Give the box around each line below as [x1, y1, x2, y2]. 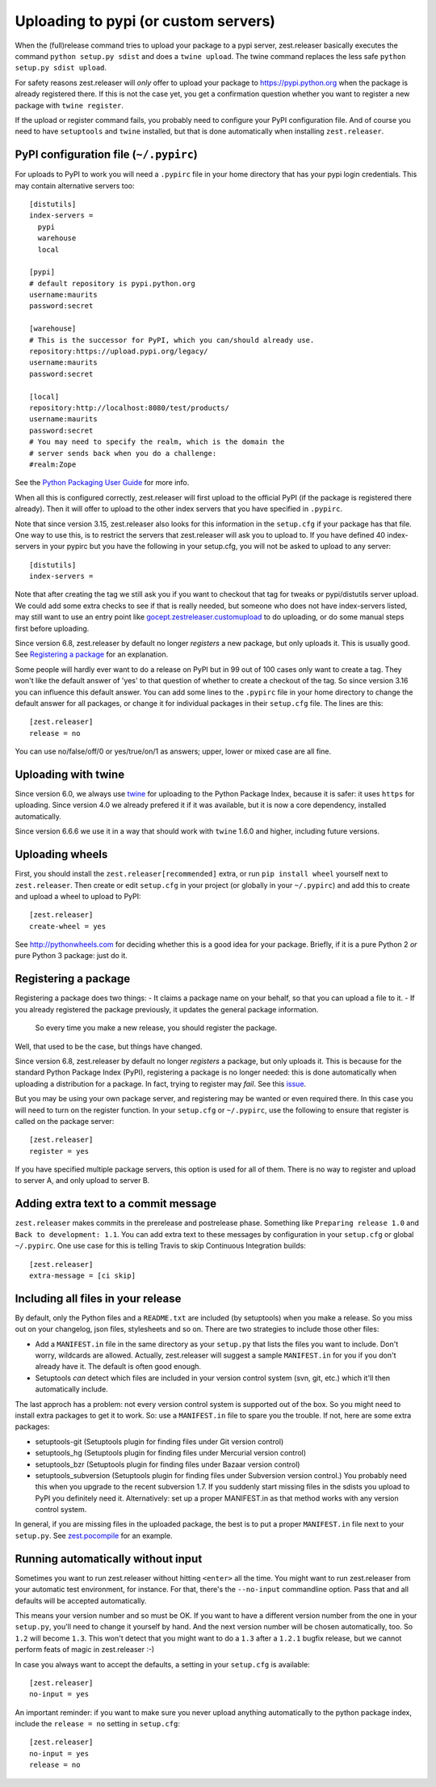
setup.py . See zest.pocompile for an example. [15, 1531, 173, 1540]
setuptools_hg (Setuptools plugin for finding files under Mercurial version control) [35, 1448, 307, 1458]
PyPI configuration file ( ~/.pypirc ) [15, 148, 198, 162]
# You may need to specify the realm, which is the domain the [29, 437, 285, 446]
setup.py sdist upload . [15, 63, 107, 73]
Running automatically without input [15, 1552, 203, 1565]
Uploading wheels [15, 847, 108, 861]
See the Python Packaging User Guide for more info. [15, 478, 190, 488]
